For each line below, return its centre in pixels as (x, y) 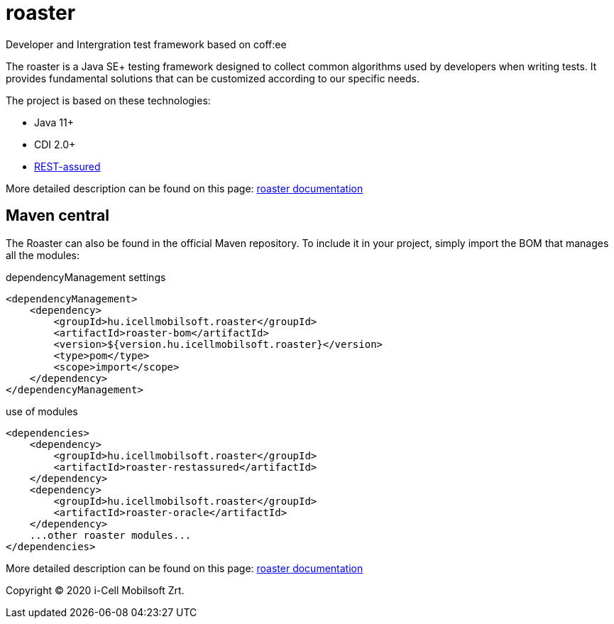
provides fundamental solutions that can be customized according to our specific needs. (213, 78)
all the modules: (43, 255)
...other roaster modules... (110, 535)
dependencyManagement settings (86, 277)
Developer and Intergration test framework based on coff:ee (146, 44)
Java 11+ (54, 122)
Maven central (57, 216)
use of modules (42, 411)
